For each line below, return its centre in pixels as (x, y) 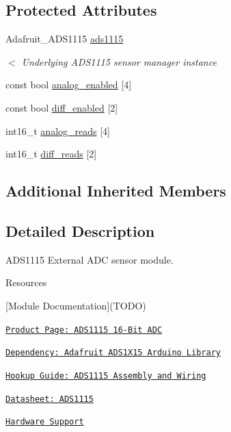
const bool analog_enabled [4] (69, 85)
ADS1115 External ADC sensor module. (90, 259)
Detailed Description (80, 230)
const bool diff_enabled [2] (62, 107)
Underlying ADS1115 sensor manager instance (119, 61)
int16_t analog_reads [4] (58, 130)
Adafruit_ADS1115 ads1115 (65, 39)
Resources (26, 282)
